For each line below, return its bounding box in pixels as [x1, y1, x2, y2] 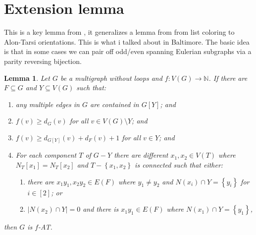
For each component [15, 150, 77, 160]
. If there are [208, 72, 248, 83]
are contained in [90, 99, 139, 109]
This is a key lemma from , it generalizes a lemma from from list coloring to [4, 27, 235, 37]
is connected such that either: [135, 159, 223, 170]
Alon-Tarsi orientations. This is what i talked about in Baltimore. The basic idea [4, 36, 250, 47]
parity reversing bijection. [4, 56, 82, 66]
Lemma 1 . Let [4, 72, 50, 83]
